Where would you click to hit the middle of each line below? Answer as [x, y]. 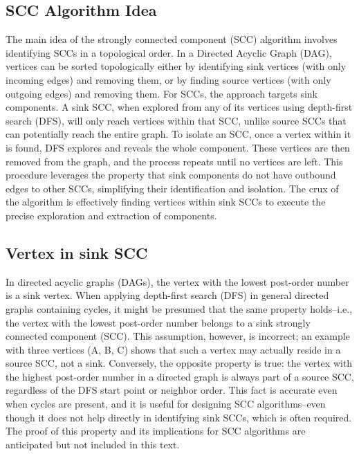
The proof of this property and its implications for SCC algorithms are [156, 431]
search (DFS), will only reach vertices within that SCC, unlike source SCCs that [176, 120]
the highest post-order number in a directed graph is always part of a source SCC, [180, 376]
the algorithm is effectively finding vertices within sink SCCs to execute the [166, 202]
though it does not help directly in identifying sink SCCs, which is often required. [179, 417]
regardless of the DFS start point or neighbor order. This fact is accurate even [172, 390]
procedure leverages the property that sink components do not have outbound [171, 175]
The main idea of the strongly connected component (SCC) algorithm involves [172, 39]
